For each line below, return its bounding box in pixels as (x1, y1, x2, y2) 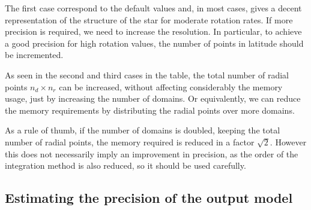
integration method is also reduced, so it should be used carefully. (5, 159, 246, 172)
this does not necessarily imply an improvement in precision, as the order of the (5, 147, 298, 160)
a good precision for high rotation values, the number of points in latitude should (5, 36, 304, 49)
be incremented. (5, 48, 64, 61)
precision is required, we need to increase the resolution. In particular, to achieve (5, 25, 302, 38)
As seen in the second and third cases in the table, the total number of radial (5, 68, 289, 81)
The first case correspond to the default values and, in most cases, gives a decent (5, 2, 302, 14)
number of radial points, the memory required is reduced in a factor (5, 135, 255, 148)
